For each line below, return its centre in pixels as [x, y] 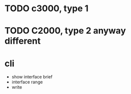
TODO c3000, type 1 [47, 9]
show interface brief [32, 77]
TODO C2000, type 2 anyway [65, 31]
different [23, 41]
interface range [27, 82]
